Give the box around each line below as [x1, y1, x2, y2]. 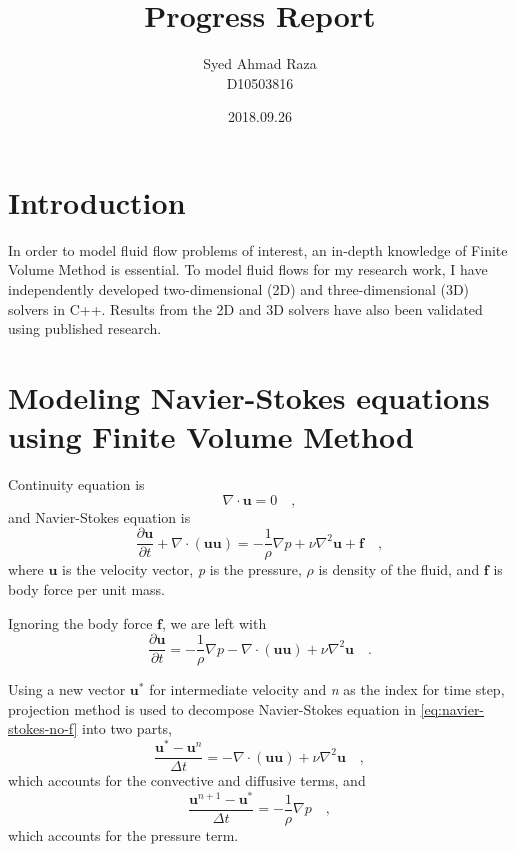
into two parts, [82, 718, 172, 739]
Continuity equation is [8, 474, 145, 495]
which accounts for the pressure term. [8, 824, 239, 845]
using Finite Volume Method [8, 416, 414, 457]
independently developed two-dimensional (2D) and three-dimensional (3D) [8, 279, 470, 300]
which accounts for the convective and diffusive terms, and [8, 770, 366, 791]
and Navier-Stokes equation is [8, 506, 191, 527]
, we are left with [161, 612, 267, 633]
